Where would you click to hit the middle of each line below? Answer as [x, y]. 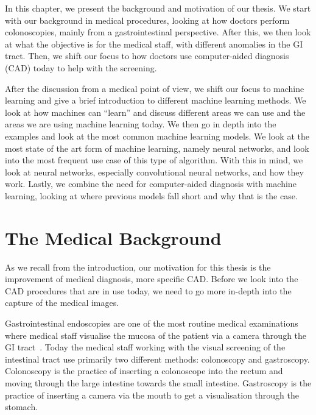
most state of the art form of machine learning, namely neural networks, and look [157, 148]
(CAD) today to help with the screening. [81, 67]
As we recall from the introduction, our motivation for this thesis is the [138, 267]
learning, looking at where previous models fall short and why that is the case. [151, 195]
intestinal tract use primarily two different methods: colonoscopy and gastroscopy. [157, 359]
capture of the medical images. [62, 303]
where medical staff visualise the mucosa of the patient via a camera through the [156, 335]
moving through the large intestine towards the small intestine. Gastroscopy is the [158, 382]
